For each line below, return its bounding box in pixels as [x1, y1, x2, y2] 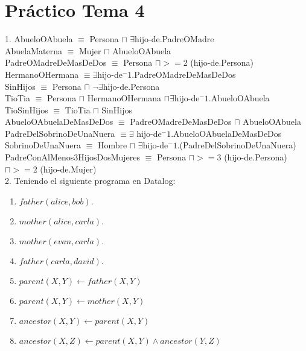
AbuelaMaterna [5, 44, 62, 57]
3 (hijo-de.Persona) [217, 151, 287, 163]
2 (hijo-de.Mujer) [33, 162, 97, 175]
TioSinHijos [5, 103, 48, 116]
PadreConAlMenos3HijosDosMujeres [5, 151, 141, 163]
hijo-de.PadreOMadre [135, 33, 214, 45]
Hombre [97, 139, 127, 151]
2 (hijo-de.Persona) [183, 56, 253, 69]
